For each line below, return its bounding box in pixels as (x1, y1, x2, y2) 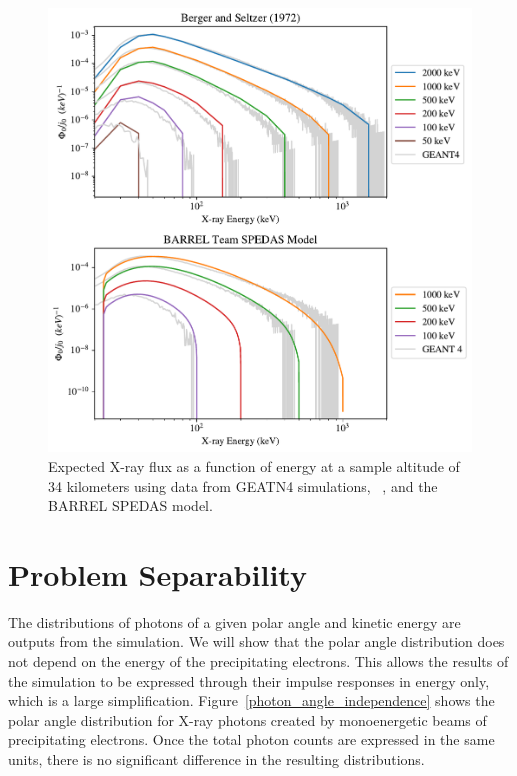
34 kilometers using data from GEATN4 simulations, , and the (48, 475, 438, 496)
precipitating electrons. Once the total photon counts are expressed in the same (8, 729, 495, 750)
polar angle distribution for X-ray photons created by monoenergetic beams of (8, 709, 487, 730)
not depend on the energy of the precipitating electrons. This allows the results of (8, 651, 509, 672)
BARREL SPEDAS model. (48, 495, 213, 516)
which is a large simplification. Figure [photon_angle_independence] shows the (8, 690, 495, 711)
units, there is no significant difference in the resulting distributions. (8, 749, 425, 770)
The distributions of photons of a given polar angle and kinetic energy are (8, 611, 461, 632)
